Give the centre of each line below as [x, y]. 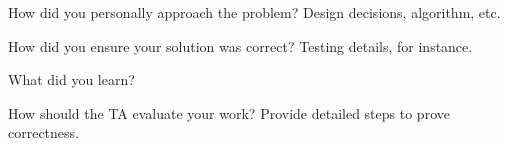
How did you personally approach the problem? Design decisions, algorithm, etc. [254, 12]
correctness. [43, 132]
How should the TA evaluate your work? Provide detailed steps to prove [229, 112]
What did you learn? [71, 79]
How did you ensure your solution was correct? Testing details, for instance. [240, 45]
